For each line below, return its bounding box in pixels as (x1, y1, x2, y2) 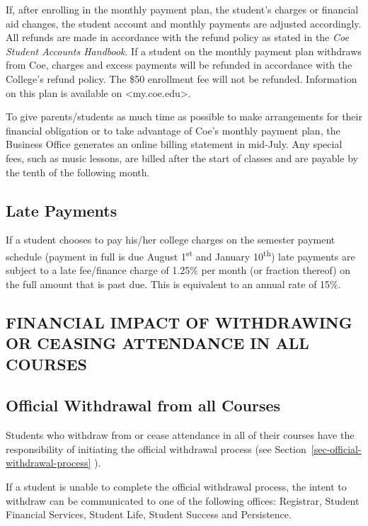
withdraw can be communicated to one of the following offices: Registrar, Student (6, 493, 360, 508)
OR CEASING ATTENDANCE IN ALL (6, 332, 309, 354)
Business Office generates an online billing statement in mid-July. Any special (6, 137, 343, 151)
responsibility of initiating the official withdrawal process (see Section (6, 441, 306, 456)
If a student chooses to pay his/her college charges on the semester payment (6, 232, 335, 247)
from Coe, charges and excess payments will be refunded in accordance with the (6, 57, 352, 72)
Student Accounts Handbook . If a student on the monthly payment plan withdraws (6, 43, 362, 58)
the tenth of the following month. (6, 164, 150, 179)
